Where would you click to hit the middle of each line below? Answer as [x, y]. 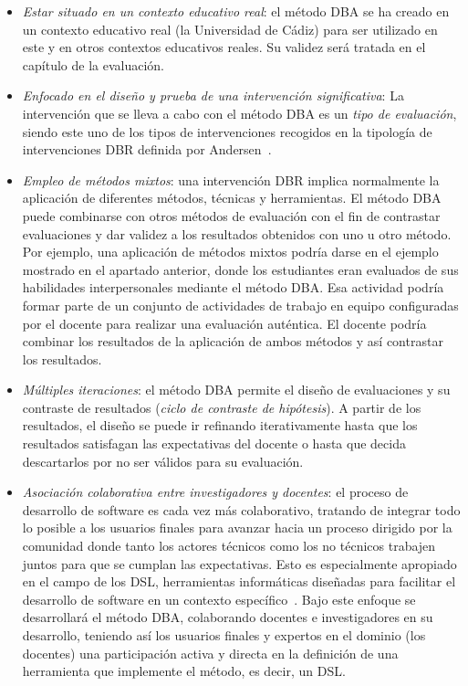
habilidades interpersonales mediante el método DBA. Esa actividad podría [233, 287]
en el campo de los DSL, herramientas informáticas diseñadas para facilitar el [239, 581]
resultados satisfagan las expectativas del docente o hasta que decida [214, 443]
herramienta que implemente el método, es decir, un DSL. [184, 671]
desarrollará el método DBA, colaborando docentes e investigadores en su [228, 617]
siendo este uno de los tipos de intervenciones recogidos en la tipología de [227, 131]
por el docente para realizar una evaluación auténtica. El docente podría [224, 323]
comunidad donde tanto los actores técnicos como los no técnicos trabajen [229, 546]
